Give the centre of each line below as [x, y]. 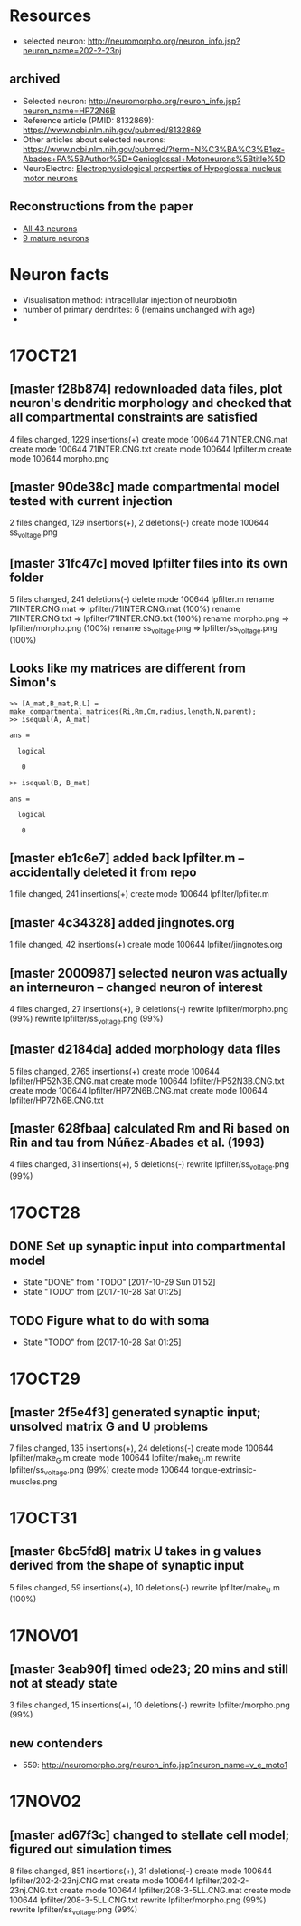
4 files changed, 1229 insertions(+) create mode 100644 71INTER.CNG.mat [149, 439]
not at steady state [63, 1683]
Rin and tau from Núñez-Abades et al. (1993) [137, 1142]
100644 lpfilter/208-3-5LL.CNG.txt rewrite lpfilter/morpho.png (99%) [138, 1900]
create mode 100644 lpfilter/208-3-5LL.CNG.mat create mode [175, 1891]
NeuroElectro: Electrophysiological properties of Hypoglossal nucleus [152, 168]
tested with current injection [91, 501]
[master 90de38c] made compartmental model [145, 486]
